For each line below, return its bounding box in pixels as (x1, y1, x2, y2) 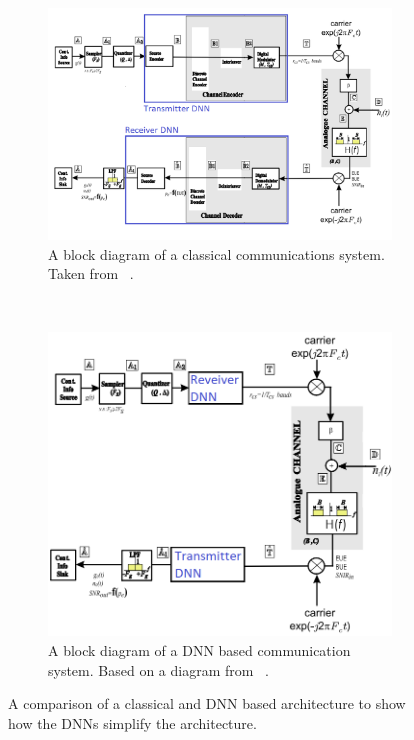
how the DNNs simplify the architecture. (8, 712, 257, 733)
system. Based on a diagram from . (48, 659, 269, 680)
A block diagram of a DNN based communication (48, 640, 351, 661)
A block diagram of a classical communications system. (48, 243, 385, 264)
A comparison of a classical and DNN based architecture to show (8, 693, 406, 714)
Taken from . (48, 263, 134, 284)
